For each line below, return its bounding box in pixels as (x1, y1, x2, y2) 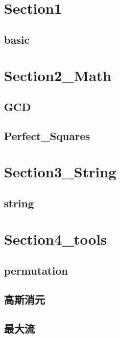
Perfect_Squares (4, 128, 90, 143)
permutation (4, 263, 68, 278)
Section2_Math (4, 65, 112, 85)
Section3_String (4, 162, 117, 182)
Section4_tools (4, 229, 107, 249)
